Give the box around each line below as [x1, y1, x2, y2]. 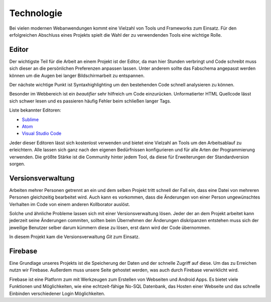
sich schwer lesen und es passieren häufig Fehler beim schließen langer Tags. [9, 98, 172, 104]
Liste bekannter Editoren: [9, 107, 61, 113]
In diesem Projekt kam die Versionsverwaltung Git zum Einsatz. [9, 234, 140, 240]
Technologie [9, 8, 63, 19]
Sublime [22, 116, 39, 123]
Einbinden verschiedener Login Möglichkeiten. [9, 290, 105, 296]
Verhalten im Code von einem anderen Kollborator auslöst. [9, 201, 130, 207]
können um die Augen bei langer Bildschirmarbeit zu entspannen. [9, 72, 145, 78]
